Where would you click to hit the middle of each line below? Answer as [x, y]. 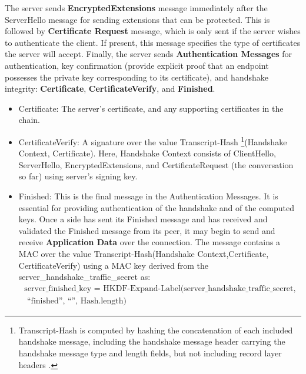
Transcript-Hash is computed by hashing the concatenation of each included [156, 330]
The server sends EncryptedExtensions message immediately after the [136, 8]
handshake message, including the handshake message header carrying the [152, 341]
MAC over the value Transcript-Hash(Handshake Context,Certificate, [144, 253]
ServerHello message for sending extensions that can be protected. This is [137, 19]
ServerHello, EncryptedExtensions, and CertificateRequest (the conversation [156, 164]
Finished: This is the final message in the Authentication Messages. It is [148, 196]
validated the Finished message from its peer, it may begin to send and [147, 230]
